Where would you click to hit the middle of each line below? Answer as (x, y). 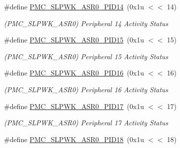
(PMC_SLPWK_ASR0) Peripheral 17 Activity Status (86, 123)
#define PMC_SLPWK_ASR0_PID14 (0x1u (74, 6)
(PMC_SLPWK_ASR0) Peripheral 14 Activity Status (86, 23)
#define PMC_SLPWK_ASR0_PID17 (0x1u (74, 106)
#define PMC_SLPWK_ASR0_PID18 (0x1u (74, 139)
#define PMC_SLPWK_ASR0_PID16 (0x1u (74, 73)
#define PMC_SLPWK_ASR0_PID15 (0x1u (74, 40)
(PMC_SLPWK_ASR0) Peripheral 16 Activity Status (86, 89)
